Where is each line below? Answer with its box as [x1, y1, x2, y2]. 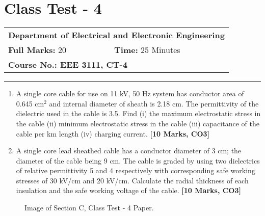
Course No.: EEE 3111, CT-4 [8, 59, 127, 71]
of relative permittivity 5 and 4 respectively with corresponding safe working [16, 165, 255, 176]
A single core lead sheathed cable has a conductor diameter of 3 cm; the [16, 145, 242, 156]
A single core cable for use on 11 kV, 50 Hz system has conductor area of [16, 88, 244, 99]
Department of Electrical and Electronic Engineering [8, 29, 225, 41]
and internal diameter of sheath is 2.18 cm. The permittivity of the [49, 98, 259, 109]
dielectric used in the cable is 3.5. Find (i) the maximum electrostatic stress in [16, 108, 261, 119]
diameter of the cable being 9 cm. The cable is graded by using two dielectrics [16, 155, 260, 166]
